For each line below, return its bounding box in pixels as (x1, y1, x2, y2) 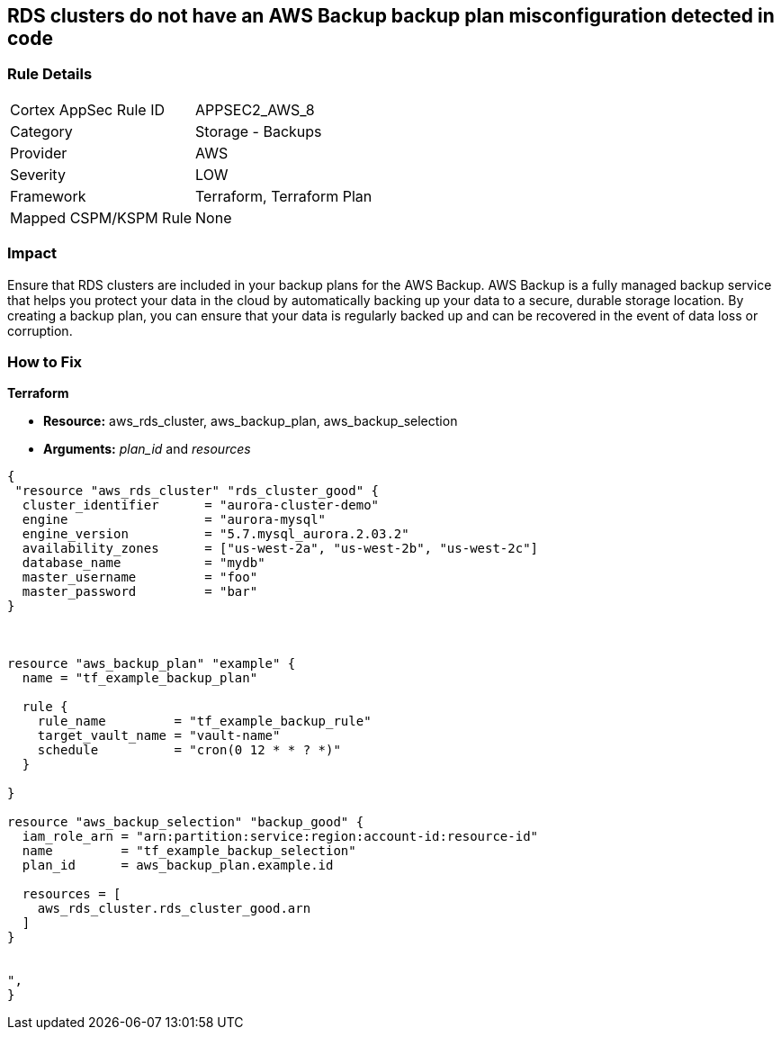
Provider (10, 143, 67, 162)
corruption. (7, 322, 73, 338)
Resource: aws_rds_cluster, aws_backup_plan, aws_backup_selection (43, 413, 458, 429)
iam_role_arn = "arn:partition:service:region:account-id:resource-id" (22, 829, 539, 844)
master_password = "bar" (22, 584, 258, 600)
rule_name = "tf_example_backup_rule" (37, 714, 372, 729)
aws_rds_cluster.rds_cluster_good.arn (37, 901, 311, 916)
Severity (10, 165, 66, 184)
